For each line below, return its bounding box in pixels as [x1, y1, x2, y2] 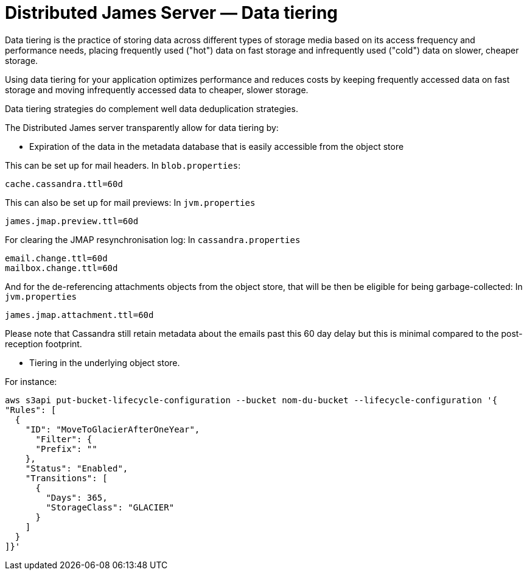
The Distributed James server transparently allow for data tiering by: [5, 122, 279, 133]
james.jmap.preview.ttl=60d [5, 216, 139, 226]
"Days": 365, [46, 492, 108, 503]
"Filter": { [35, 434, 92, 444]
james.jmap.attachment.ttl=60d [5, 309, 154, 320]
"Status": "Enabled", [25, 463, 128, 473]
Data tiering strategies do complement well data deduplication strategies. [5, 103, 298, 114]
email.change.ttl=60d [5, 253, 108, 263]
